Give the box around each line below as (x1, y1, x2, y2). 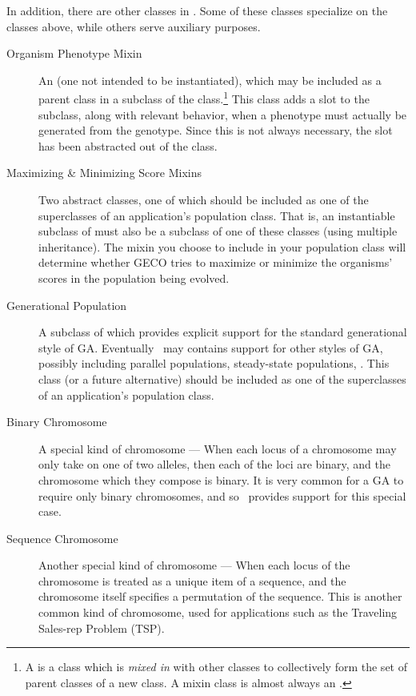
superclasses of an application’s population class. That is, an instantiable (38, 207, 395, 223)
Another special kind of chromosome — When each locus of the (38, 557, 350, 573)
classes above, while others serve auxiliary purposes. (6, 18, 261, 34)
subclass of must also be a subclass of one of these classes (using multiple (38, 223, 398, 239)
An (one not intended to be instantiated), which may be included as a (38, 71, 382, 88)
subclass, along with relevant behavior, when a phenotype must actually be (38, 106, 407, 123)
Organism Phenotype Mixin (6, 45, 142, 62)
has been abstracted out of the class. (38, 137, 218, 154)
